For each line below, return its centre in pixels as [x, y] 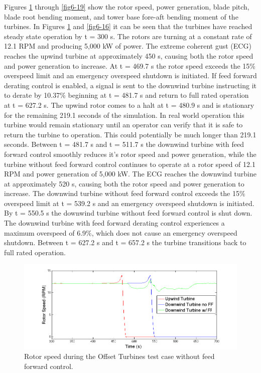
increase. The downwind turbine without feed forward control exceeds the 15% [125, 193]
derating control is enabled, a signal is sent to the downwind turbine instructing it [130, 85]
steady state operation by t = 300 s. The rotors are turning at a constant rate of [128, 36]
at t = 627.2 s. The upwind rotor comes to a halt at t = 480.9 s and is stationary [129, 105]
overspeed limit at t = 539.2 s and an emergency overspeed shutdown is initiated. [129, 203]
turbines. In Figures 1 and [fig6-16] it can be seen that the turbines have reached [128, 26]
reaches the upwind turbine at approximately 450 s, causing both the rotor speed [129, 55]
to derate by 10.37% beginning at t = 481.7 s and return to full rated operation [126, 95]
